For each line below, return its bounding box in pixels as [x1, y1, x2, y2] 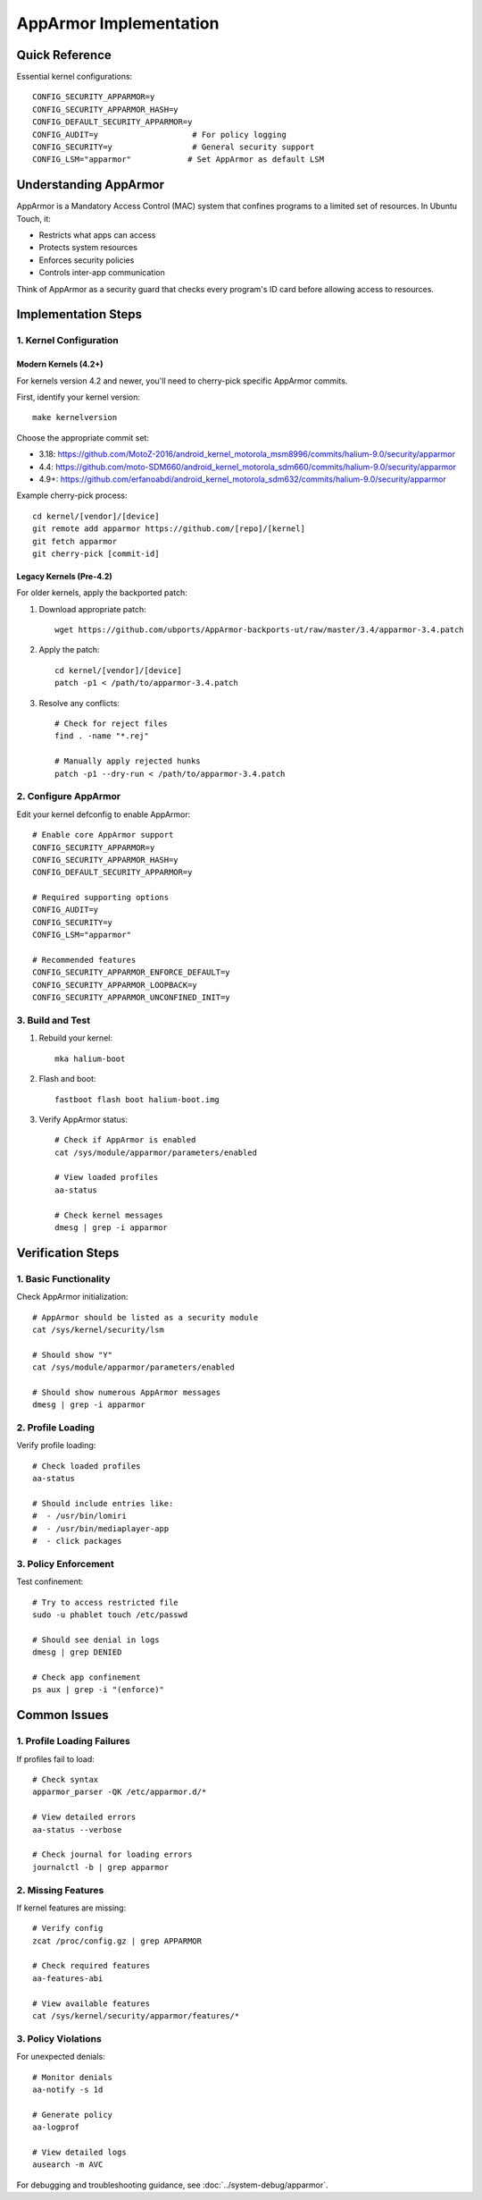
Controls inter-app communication [38, 267, 165, 278]
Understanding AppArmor [16, 177, 165, 192]
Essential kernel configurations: [16, 72, 133, 82]
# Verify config [32, 1923, 104, 1934]
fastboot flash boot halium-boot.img [54, 1094, 220, 1104]
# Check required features [32, 1960, 151, 1971]
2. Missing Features [16, 1884, 104, 1896]
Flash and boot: [38, 1074, 96, 1084]
